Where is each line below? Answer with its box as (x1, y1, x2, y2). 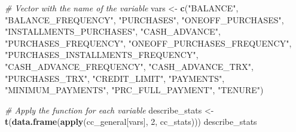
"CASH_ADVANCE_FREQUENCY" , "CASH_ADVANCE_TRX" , (5, 60, 254, 72)
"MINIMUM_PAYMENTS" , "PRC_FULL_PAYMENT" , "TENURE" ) (5, 84, 264, 96)
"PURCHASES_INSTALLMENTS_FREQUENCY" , (5, 48, 199, 61)
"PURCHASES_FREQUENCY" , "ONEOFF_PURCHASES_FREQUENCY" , (5, 36, 292, 49)
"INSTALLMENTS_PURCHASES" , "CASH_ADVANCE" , (5, 25, 221, 38)
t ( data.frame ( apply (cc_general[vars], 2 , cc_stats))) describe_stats (5, 115, 257, 128)
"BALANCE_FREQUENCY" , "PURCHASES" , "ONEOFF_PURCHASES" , (5, 13, 284, 26)
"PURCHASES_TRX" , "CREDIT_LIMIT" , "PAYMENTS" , (5, 72, 225, 84)
